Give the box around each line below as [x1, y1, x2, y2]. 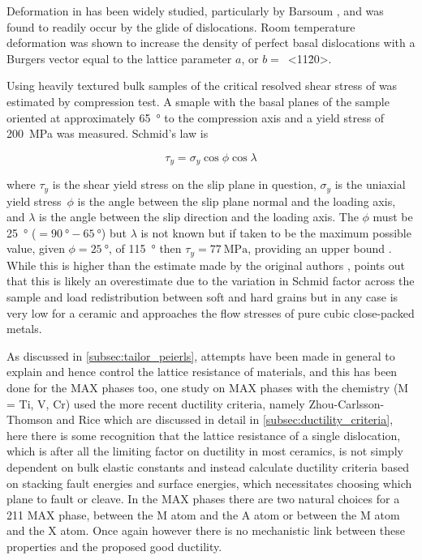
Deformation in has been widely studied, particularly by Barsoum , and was [6, 2, 384, 19]
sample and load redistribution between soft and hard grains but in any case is [6, 289, 398, 306]
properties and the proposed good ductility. [6, 537, 222, 554]
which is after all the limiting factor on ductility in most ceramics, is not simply [6, 442, 403, 460]
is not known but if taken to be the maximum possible [140, 224, 411, 241]
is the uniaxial [334, 176, 406, 193]
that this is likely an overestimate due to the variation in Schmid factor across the [6, 272, 415, 289]
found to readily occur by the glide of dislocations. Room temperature [6, 18, 355, 35]
